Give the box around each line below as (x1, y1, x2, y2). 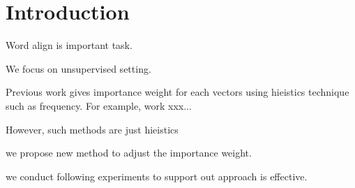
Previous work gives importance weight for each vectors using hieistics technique (6, 85, 349, 99)
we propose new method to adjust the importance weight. (6, 145, 252, 160)
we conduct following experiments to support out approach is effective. (6, 168, 308, 183)
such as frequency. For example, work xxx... (6, 98, 192, 113)
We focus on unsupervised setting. (6, 61, 151, 75)
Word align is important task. (6, 38, 133, 52)
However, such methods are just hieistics (6, 122, 179, 136)
